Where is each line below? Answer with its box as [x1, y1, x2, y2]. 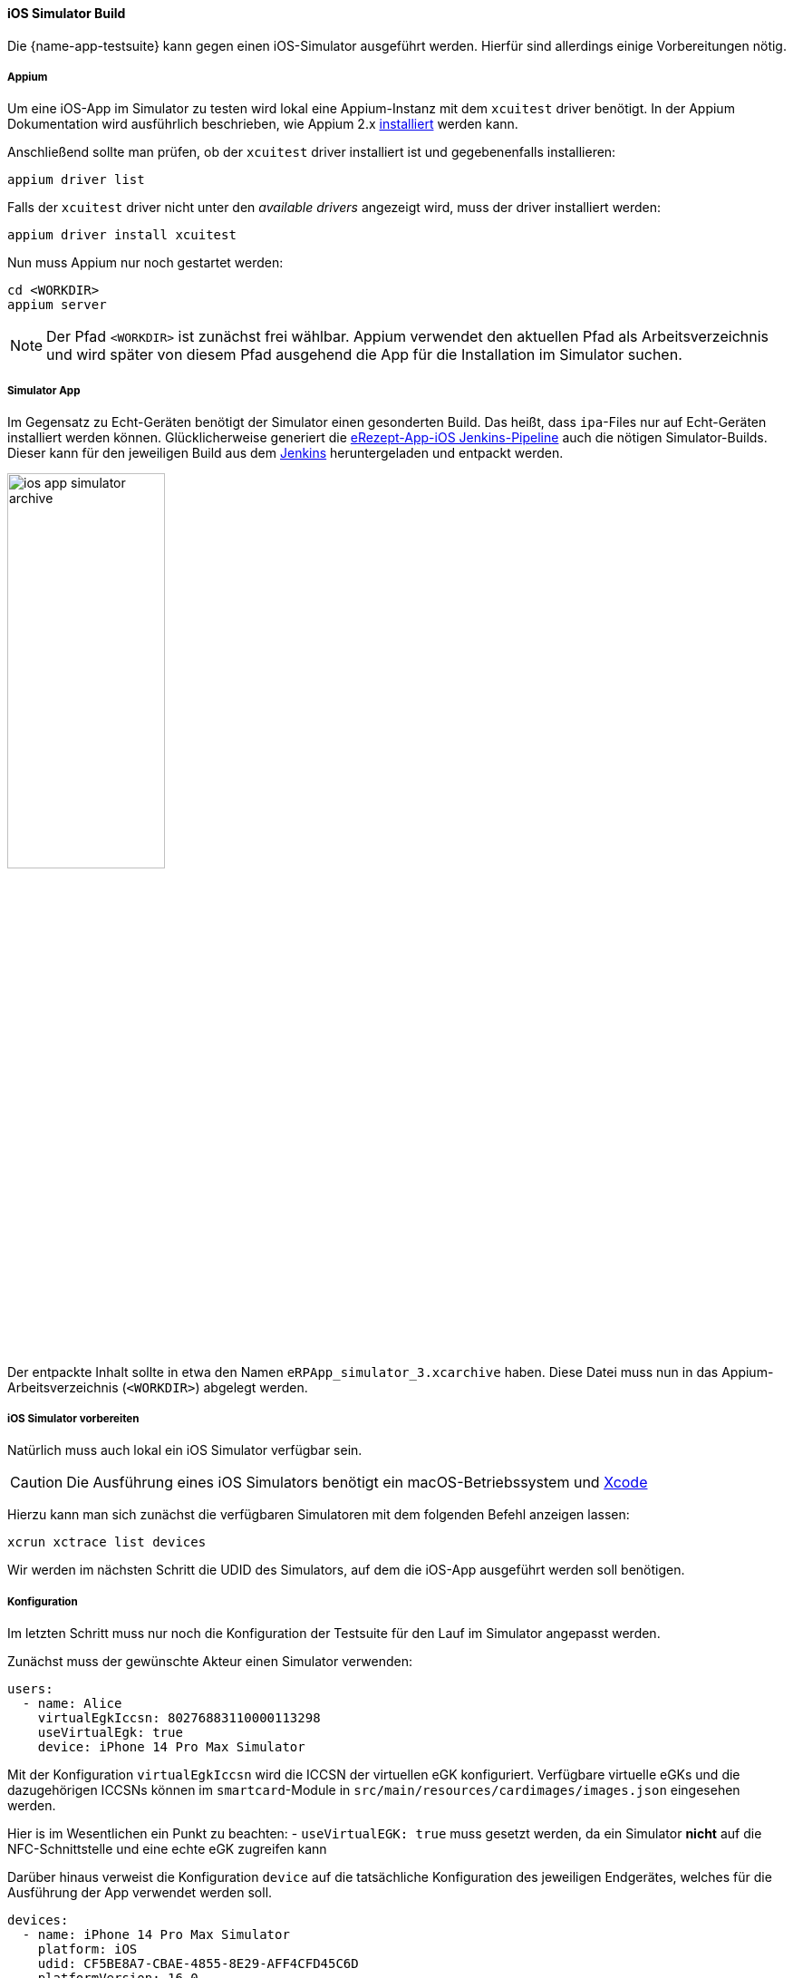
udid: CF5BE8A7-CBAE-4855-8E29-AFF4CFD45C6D [37, 1956, 359, 1972]
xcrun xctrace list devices [7, 1535, 207, 1550]
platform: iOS [37, 1942, 138, 1957]
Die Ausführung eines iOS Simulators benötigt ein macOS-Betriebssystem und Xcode [66, 1473, 648, 1492]
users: [7, 1682, 53, 1697]
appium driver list [7, 172, 145, 188]
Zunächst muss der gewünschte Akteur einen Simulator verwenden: [7, 1653, 412, 1670]
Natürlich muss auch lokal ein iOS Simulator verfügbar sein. [7, 1442, 363, 1459]
